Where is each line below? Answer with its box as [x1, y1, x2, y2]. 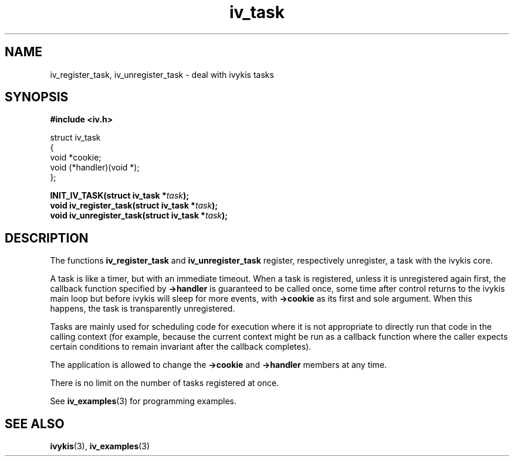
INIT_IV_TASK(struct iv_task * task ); [50, 190, 190, 201]
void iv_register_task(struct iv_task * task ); [50, 200, 218, 211]
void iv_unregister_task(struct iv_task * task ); [50, 210, 228, 221]
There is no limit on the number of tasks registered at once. [50, 378, 279, 388]
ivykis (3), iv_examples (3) [50, 441, 150, 452]
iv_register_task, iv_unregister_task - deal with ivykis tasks [50, 69, 274, 80]
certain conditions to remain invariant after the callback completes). [50, 342, 312, 352]
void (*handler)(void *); [50, 162, 140, 173]
